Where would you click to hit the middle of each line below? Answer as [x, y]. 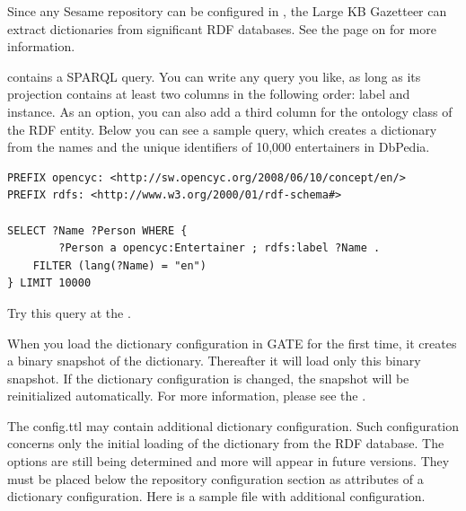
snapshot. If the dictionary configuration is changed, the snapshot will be [208, 378]
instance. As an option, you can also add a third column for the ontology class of [230, 111]
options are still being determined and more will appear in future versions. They [229, 461]
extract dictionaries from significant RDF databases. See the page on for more [222, 28]
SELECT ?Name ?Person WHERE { [97, 230]
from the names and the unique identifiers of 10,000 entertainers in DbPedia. [219, 147]
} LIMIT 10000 [49, 283]
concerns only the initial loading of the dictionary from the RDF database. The [226, 443]
